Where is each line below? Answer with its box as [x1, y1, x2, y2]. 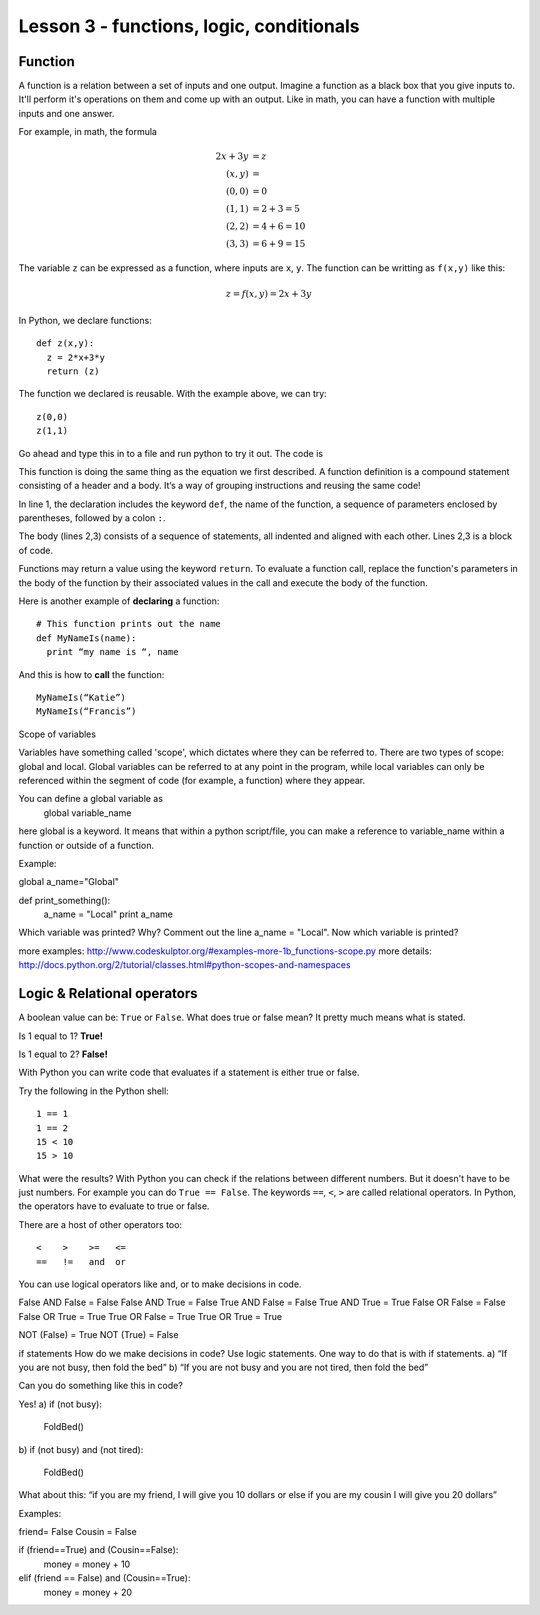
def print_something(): [18, 894, 111, 906]
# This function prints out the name [36, 618, 222, 630]
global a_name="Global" [18, 876, 120, 888]
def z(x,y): [36, 338, 95, 349]
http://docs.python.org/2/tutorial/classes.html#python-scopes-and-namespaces [18, 959, 351, 971]
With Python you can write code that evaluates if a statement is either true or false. [18, 1066, 360, 1079]
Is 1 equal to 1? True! [18, 1030, 104, 1042]
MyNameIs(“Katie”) [36, 692, 127, 703]
